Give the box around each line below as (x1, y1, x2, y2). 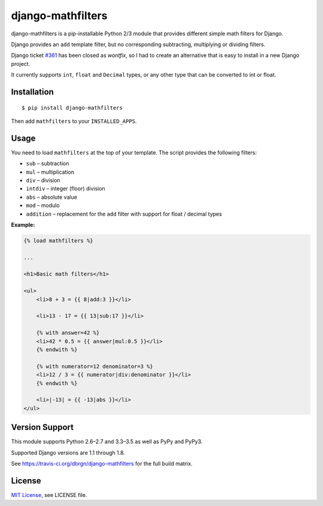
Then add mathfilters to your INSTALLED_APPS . (11, 117, 137, 125)
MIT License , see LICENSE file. (11, 491, 87, 498)
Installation (11, 87, 54, 97)
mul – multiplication (26, 168, 75, 175)
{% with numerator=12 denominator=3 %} (36, 363, 154, 369)
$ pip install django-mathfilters (22, 104, 123, 111)
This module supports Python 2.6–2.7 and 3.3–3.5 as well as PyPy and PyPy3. (11, 438, 203, 446)
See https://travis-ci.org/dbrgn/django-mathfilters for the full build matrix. (11, 460, 193, 467)
